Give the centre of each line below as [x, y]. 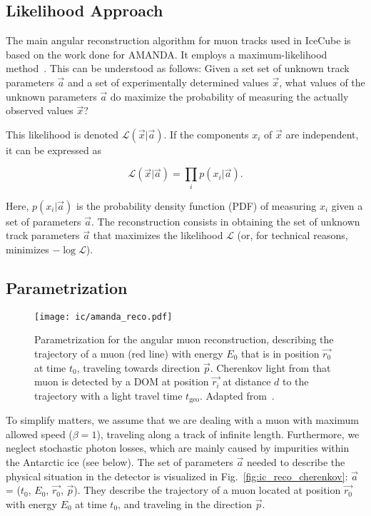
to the [295, 381]
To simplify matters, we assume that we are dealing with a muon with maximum [182, 420]
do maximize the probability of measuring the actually [229, 96]
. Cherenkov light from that [270, 367]
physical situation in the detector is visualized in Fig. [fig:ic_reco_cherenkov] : [177, 476]
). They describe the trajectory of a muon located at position [207, 490]
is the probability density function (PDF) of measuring [197, 205]
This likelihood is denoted [62, 134]
